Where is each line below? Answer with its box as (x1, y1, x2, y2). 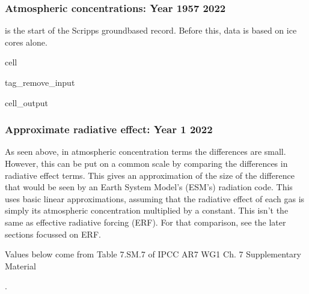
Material (5, 259, 36, 272)
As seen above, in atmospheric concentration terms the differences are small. (5, 145, 286, 158)
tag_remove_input (5, 76, 75, 88)
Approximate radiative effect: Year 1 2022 (5, 122, 213, 137)
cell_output (5, 96, 48, 109)
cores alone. (5, 35, 47, 48)
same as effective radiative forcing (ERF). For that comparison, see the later (5, 215, 286, 228)
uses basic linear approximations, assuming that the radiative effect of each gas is (5, 192, 305, 205)
